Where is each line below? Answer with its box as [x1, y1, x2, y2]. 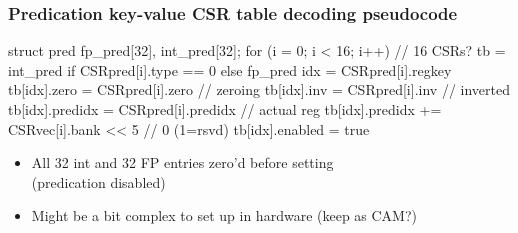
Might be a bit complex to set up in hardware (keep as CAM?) [31, 205, 418, 226]
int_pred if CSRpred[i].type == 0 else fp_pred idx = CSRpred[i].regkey [8, 59, 452, 80]
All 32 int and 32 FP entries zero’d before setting [31, 152, 334, 173]
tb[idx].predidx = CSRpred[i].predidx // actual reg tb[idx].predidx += [8, 99, 442, 119]
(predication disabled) [31, 171, 166, 192]
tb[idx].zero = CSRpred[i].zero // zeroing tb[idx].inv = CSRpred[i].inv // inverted [8, 79, 510, 100]
